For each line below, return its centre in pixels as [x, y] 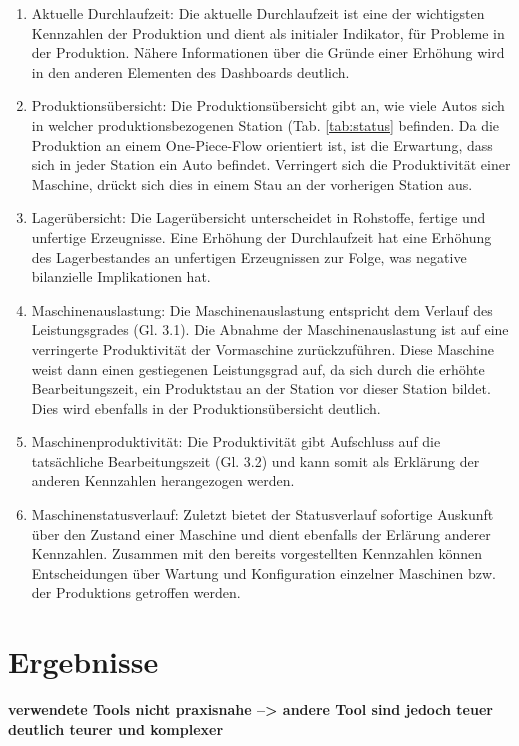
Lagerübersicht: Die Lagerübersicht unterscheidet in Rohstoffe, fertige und [258, 217]
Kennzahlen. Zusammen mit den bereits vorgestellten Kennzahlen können [257, 553]
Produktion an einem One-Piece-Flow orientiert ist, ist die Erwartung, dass [262, 144]
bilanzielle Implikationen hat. [121, 276]
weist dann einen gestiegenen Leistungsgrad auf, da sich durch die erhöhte [258, 368]
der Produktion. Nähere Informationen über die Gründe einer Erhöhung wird [268, 52]
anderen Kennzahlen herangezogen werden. [163, 480]
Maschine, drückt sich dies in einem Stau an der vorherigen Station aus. [252, 183]
